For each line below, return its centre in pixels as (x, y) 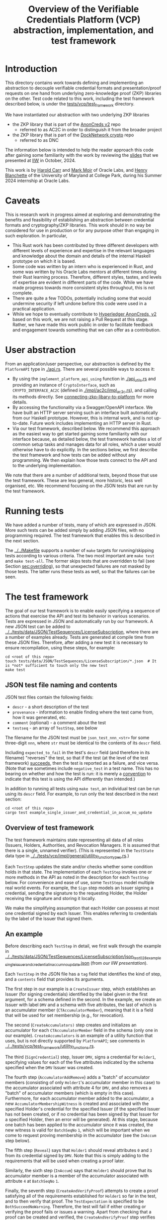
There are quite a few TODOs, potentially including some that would (82, 298)
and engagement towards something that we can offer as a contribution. (86, 330)
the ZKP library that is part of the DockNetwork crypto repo (73, 135)
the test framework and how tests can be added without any (74, 455)
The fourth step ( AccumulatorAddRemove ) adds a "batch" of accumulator (78, 1077)
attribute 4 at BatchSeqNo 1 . (32, 1181)
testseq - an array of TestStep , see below (55, 728)
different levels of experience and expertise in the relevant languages (83, 250)
